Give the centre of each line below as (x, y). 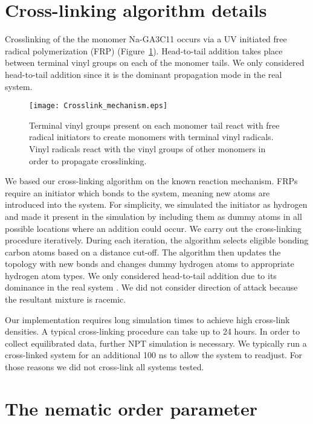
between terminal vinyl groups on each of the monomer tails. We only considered (155, 63)
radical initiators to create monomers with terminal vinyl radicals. (151, 137)
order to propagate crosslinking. (88, 160)
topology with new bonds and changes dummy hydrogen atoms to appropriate (150, 264)
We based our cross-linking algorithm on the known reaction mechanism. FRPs (151, 181)
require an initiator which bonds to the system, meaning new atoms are (137, 192)
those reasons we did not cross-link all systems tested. (105, 367)
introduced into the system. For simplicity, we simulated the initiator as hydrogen (156, 204)
